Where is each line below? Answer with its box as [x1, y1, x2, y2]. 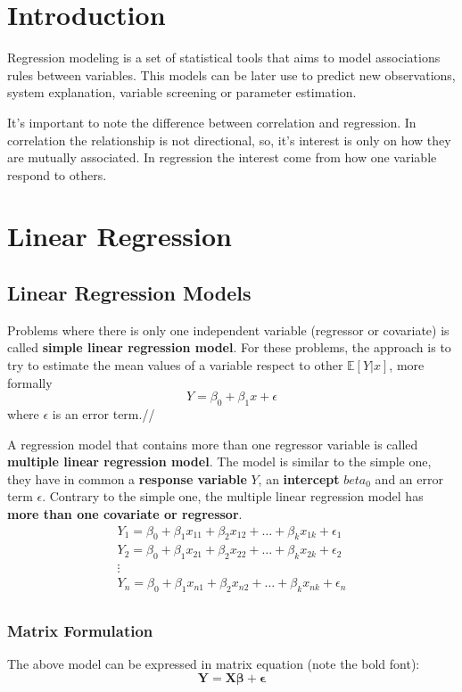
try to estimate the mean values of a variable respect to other [7, 356, 343, 375]
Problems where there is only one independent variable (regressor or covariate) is [7, 320, 450, 339]
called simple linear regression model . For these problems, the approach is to [7, 338, 451, 357]
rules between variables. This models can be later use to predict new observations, [7, 65, 456, 84]
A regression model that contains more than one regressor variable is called [7, 434, 418, 453]
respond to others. [7, 165, 107, 184]
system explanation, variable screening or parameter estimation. [7, 83, 357, 102]
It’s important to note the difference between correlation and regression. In [7, 112, 417, 131]
